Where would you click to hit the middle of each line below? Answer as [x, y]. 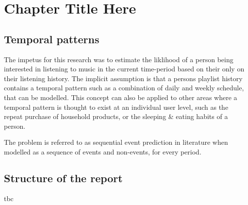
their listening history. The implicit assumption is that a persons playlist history [123, 78]
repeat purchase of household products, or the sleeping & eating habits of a [116, 116]
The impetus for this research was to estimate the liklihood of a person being [119, 59]
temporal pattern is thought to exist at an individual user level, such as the [116, 107]
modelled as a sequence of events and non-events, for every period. [103, 151]
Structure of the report [63, 178]
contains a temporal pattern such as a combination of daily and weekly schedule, [124, 88]
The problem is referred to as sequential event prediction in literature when [116, 142]
